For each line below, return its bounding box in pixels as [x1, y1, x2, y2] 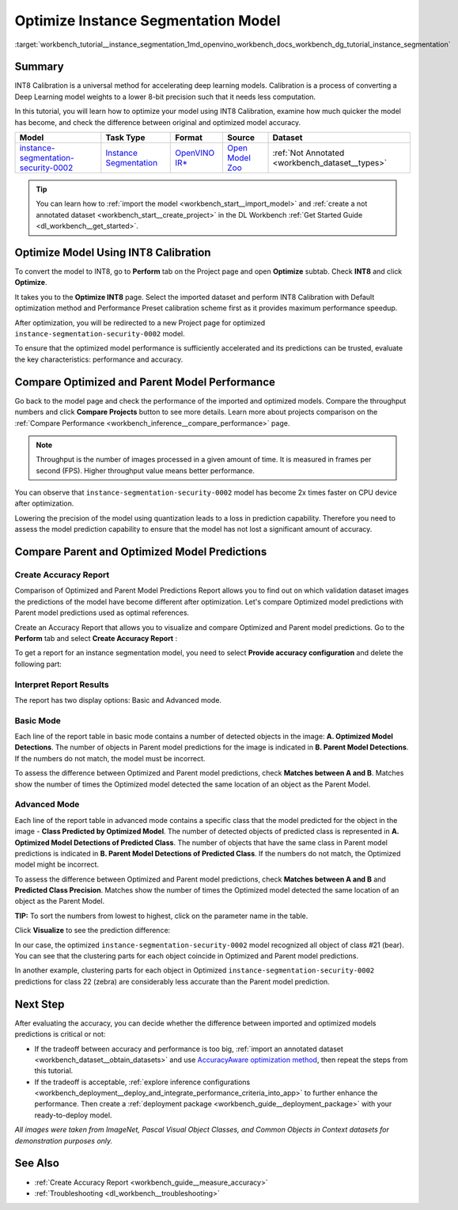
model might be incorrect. [14, 859, 99, 870]
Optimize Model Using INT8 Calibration [14, 246, 211, 259]
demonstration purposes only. [14, 1136, 113, 1145]
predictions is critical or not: [14, 1030, 106, 1039]
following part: [14, 659, 62, 669]
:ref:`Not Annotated [272, 147, 345, 158]
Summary [14, 60, 64, 74]
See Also [14, 1156, 59, 1170]
